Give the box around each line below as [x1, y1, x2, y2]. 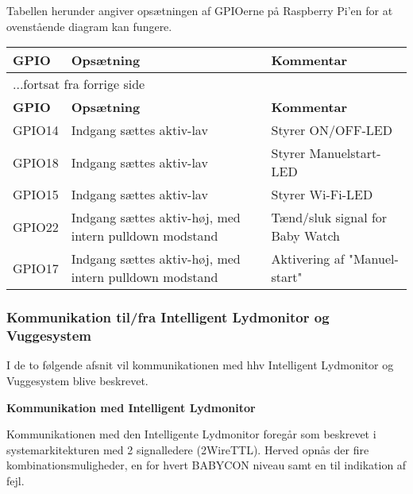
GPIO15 [13, 185, 59, 204]
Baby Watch [271, 226, 340, 245]
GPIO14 [13, 121, 59, 140]
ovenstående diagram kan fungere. [6, 17, 172, 34]
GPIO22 [13, 217, 59, 236]
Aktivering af [271, 249, 345, 268]
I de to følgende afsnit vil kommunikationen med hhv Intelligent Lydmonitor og [6, 357, 394, 373]
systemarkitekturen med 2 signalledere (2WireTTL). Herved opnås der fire [6, 441, 369, 457]
